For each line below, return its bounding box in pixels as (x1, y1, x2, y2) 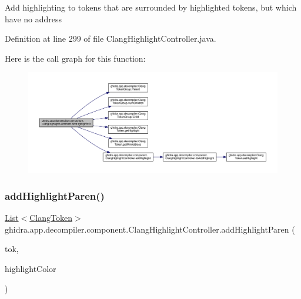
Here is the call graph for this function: (5, 52, 146, 64)
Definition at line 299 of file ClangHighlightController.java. (5, 32, 216, 45)
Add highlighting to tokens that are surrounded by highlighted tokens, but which (5, 1, 297, 13)
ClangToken (29, 211, 72, 224)
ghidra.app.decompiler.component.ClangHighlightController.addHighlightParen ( (5, 223, 295, 235)
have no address (5, 12, 62, 25)
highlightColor (5, 262, 56, 274)
